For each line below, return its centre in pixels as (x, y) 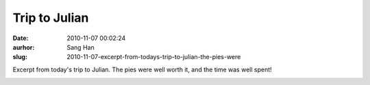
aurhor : (24, 47)
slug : (20, 57)
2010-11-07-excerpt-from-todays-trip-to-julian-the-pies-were (154, 57)
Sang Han (81, 47)
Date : (21, 38)
